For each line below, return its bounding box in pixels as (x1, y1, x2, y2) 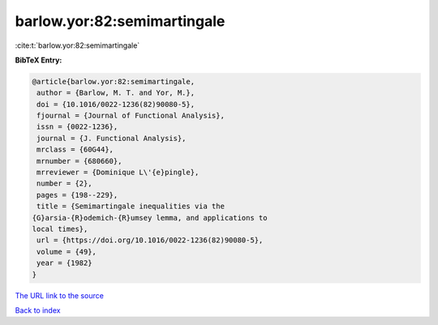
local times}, (32, 225, 88, 233)
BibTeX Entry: (15, 55, 62, 65)
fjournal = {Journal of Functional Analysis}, (36, 111, 225, 121)
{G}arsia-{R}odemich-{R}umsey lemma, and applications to (32, 213, 268, 222)
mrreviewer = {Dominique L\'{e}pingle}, (36, 168, 200, 177)
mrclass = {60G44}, (36, 145, 114, 154)
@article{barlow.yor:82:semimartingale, (32, 77, 195, 86)
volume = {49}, (36, 247, 97, 256)
